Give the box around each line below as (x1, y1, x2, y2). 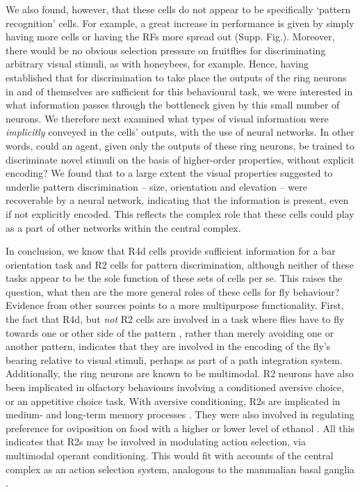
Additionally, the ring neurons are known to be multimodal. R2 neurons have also (6, 366, 354, 381)
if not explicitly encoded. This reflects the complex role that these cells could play (6, 206, 354, 221)
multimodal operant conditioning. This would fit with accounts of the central (6, 448, 334, 462)
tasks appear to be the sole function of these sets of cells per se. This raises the (6, 271, 343, 285)
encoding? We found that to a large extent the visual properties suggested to (6, 166, 333, 180)
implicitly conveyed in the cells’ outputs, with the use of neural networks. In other (6, 125, 354, 139)
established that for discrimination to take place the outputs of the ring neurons (6, 70, 347, 84)
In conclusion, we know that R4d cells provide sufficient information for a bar (6, 244, 336, 258)
